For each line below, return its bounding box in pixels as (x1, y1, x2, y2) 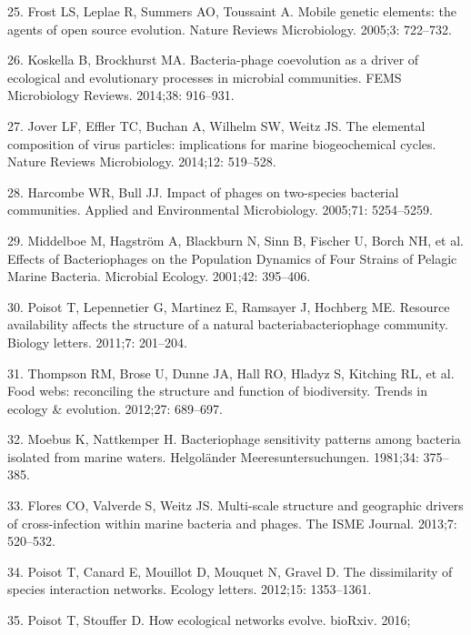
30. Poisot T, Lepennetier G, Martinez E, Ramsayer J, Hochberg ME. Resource (7, 297, 450, 316)
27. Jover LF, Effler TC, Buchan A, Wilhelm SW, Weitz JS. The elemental (7, 116, 426, 135)
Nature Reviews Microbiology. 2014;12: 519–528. (7, 152, 276, 171)
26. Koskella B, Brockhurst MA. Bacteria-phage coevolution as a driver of (7, 50, 419, 69)
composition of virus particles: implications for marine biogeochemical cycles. (7, 134, 436, 153)
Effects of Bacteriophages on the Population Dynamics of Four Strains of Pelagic (7, 248, 457, 267)
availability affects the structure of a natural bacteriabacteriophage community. (7, 315, 448, 334)
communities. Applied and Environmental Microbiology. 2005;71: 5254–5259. (7, 200, 433, 219)
